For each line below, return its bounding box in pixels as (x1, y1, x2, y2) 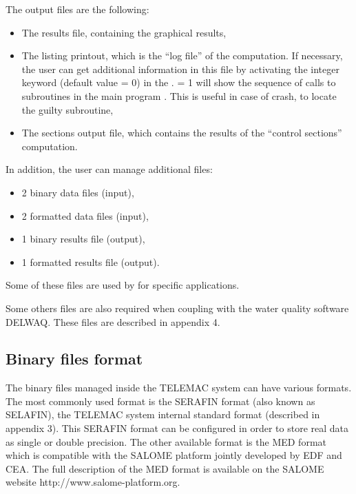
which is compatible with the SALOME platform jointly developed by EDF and (6, 448, 342, 462)
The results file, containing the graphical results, (21, 25, 227, 39)
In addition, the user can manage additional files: (6, 162, 213, 176)
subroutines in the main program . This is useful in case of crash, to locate (21, 88, 337, 103)
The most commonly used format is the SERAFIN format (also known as (6, 393, 315, 408)
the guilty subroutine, (21, 102, 114, 116)
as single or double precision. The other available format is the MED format (6, 434, 327, 449)
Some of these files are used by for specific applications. (6, 278, 240, 292)
